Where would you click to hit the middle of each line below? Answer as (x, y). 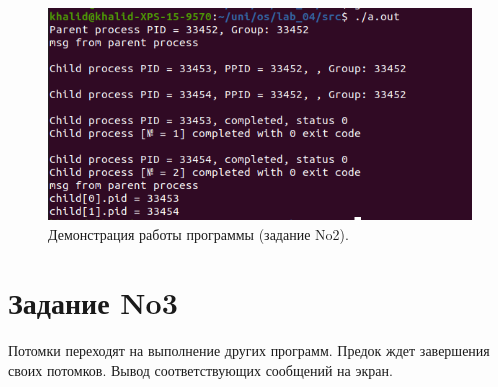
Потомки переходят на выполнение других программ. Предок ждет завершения (249, 350)
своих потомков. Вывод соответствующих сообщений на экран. (200, 369)
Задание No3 (93, 302)
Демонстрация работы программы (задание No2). (198, 233)
